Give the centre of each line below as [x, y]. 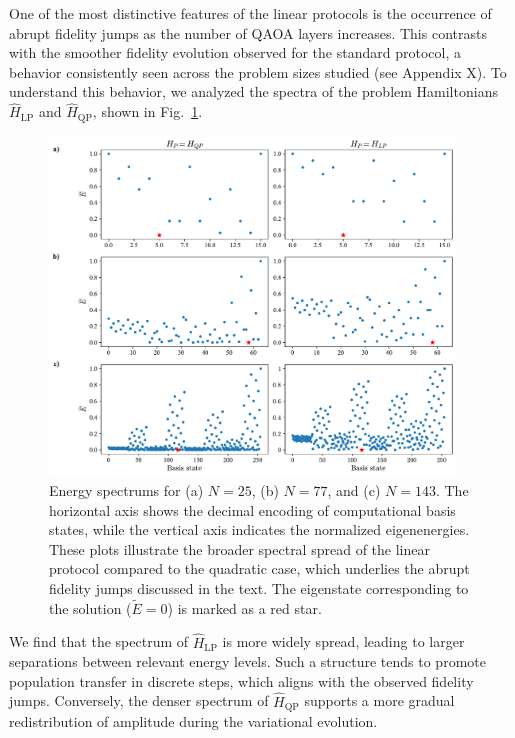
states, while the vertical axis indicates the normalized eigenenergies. [259, 529]
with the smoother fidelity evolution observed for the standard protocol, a [235, 52]
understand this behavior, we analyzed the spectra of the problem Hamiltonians [253, 91]
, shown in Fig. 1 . [147, 111]
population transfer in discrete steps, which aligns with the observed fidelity [241, 680]
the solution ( [90, 607]
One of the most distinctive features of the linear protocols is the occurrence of [250, 13]
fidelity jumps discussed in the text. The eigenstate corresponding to [259, 588]
